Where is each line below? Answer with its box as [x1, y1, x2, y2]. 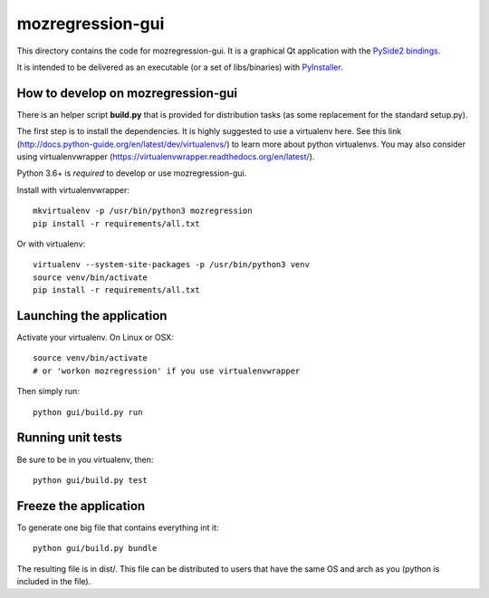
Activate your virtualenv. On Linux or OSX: [16, 332, 174, 343]
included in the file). [16, 575, 91, 586]
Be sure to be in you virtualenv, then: [16, 454, 154, 465]
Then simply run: [16, 386, 81, 397]
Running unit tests [16, 430, 122, 446]
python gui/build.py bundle [33, 544, 158, 554]
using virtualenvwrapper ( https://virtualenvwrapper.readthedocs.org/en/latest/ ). [16, 151, 315, 162]
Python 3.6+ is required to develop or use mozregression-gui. [16, 168, 247, 178]
